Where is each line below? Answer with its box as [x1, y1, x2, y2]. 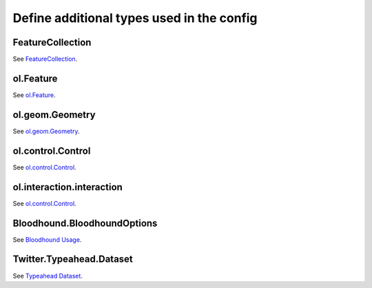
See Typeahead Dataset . [12, 271, 83, 280]
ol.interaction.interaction [12, 181, 123, 193]
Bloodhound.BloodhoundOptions [12, 217, 158, 229]
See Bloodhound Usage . [12, 235, 82, 244]
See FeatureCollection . [12, 55, 78, 63]
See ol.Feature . [12, 90, 56, 99]
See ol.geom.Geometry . [12, 127, 80, 135]
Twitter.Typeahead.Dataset [12, 254, 134, 265]
